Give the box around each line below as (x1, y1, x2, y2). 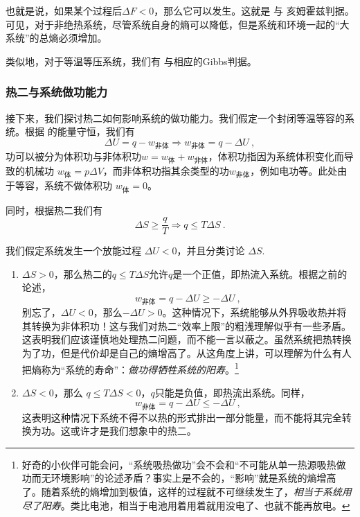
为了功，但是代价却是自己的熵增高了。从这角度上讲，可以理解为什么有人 (21, 345, 352, 360)
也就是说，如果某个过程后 (6, 3, 122, 17)
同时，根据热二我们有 (6, 202, 102, 217)
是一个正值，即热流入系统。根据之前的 (172, 266, 348, 281)
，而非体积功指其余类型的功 (102, 164, 229, 178)
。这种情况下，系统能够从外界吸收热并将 (162, 305, 347, 319)
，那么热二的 (53, 266, 112, 281)
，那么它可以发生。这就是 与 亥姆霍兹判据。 (154, 3, 354, 17)
